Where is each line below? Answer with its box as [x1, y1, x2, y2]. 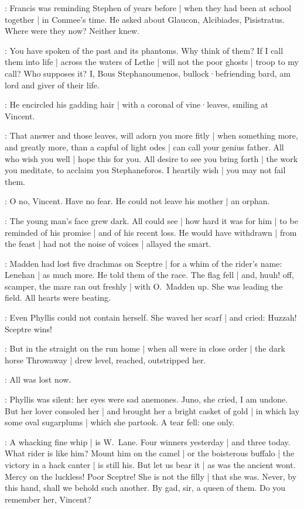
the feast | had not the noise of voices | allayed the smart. [5, 238, 211, 250]
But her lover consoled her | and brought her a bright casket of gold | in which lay [5, 404, 300, 417]
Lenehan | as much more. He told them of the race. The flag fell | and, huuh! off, [5, 269, 294, 281]
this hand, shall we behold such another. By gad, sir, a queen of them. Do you [5, 482, 286, 494]
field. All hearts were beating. [5, 291, 111, 304]
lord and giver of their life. [5, 78, 100, 91]
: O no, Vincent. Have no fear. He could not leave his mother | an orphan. [5, 195, 270, 207]
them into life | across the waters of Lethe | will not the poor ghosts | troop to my [5, 56, 299, 68]
